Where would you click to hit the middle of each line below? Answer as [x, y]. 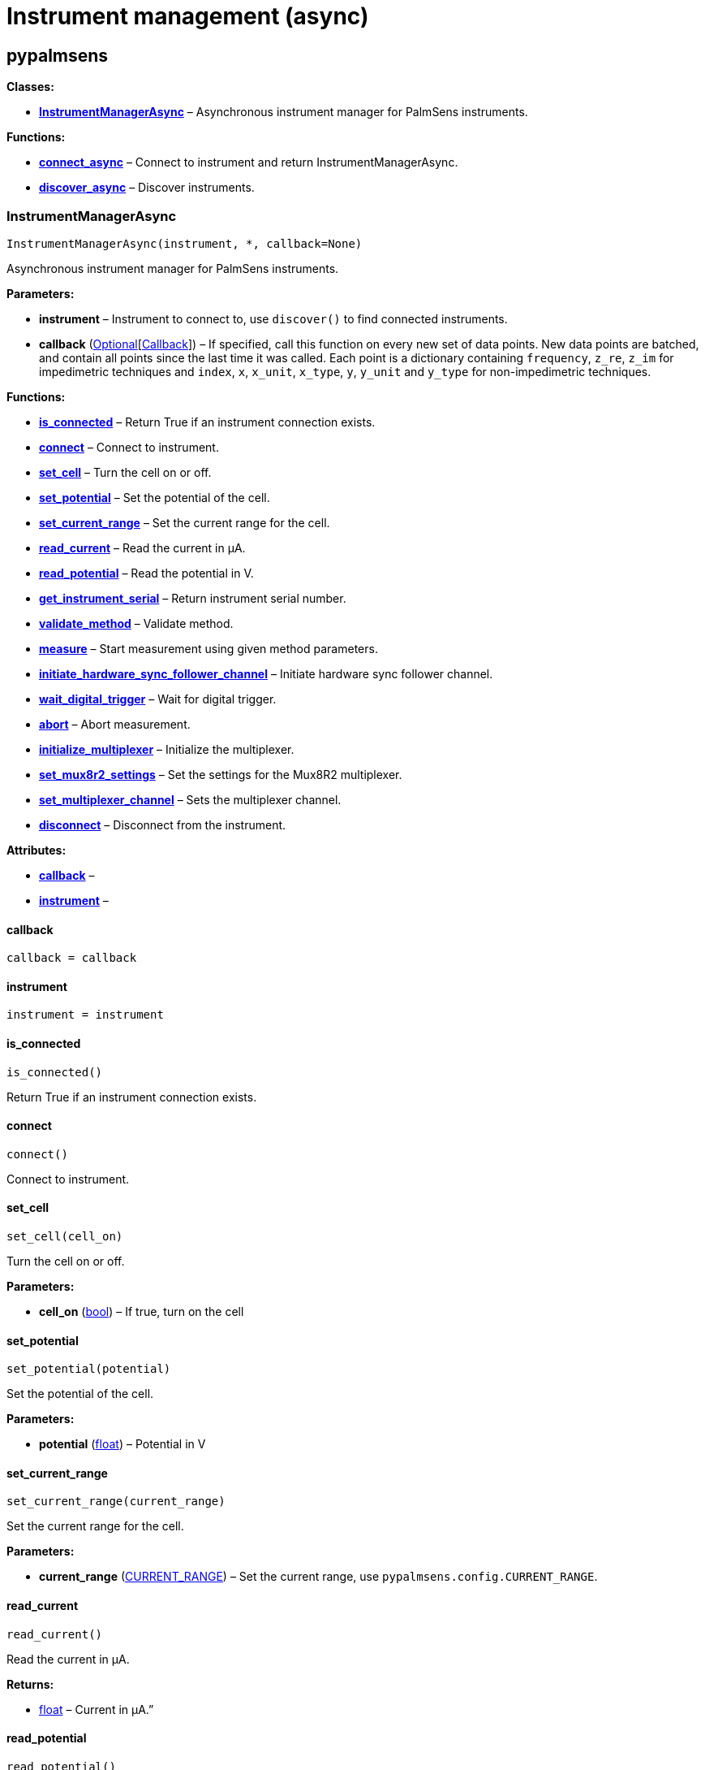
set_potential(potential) [89, 1369]
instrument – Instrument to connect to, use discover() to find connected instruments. [273, 318]
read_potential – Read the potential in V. [146, 573]
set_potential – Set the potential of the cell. [155, 497]
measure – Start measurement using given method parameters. [208, 648]
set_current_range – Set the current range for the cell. [185, 522]
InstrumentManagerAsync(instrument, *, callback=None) [185, 243]
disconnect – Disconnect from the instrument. [163, 824]
